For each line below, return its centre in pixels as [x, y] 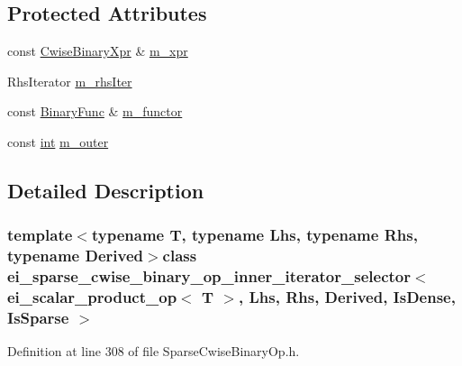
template [40, 235]
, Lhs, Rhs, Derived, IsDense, [347, 297]
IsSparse [38, 317]
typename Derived [75, 256]
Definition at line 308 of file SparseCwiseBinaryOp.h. [154, 351]
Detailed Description [106, 190]
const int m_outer [58, 141]
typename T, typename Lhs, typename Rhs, [254, 235]
